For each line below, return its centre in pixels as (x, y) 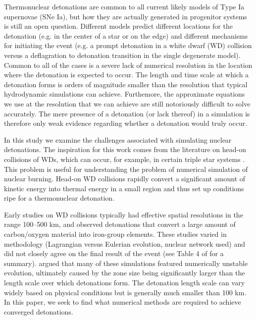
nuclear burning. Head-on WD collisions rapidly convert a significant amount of (125, 179)
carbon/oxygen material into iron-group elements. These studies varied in (115, 234)
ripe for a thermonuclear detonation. (59, 198)
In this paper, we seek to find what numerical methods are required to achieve (123, 302)
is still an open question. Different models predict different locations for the (118, 26)
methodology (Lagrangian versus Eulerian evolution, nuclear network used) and (125, 243)
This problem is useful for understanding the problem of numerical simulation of (126, 169)
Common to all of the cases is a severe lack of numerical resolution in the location (128, 65)
